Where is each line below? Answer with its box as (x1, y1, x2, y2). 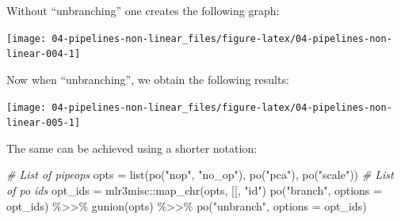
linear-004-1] (6, 48, 81, 60)
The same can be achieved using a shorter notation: (6, 139, 258, 156)
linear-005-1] (6, 117, 81, 129)
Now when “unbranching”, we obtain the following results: (6, 70, 289, 87)
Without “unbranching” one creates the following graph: (6, 2, 280, 18)
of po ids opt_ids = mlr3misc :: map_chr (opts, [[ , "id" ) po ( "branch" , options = (6, 182, 382, 198)
